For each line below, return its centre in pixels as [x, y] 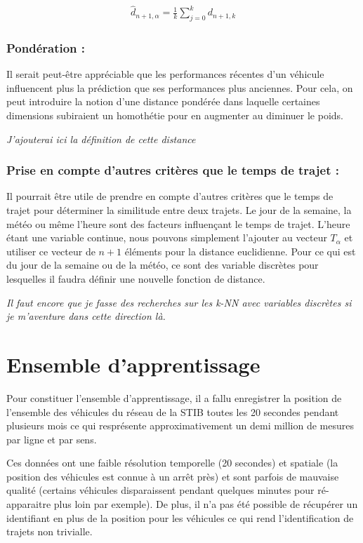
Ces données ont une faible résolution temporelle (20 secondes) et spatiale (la [172, 463]
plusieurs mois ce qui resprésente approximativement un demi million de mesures [180, 425]
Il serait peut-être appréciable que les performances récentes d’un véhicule [165, 74]
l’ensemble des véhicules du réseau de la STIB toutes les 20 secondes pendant [173, 411]
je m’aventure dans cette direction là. [86, 316]
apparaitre [29, 504]
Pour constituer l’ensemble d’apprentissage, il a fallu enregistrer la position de [174, 397]
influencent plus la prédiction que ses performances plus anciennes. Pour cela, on [180, 87]
